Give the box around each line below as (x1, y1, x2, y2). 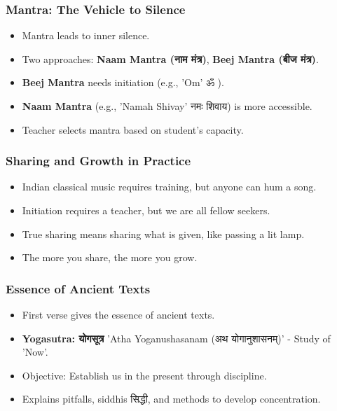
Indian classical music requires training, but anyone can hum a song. (22, 179, 317, 194)
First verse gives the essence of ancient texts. (22, 307, 215, 321)
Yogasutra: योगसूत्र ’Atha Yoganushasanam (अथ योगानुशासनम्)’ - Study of (22, 330, 331, 345)
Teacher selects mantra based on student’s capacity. (22, 122, 244, 137)
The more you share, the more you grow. (22, 250, 198, 265)
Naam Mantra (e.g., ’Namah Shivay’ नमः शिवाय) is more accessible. (22, 99, 312, 113)
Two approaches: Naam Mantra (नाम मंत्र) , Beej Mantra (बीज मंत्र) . (22, 51, 319, 66)
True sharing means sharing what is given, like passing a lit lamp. (22, 226, 305, 241)
